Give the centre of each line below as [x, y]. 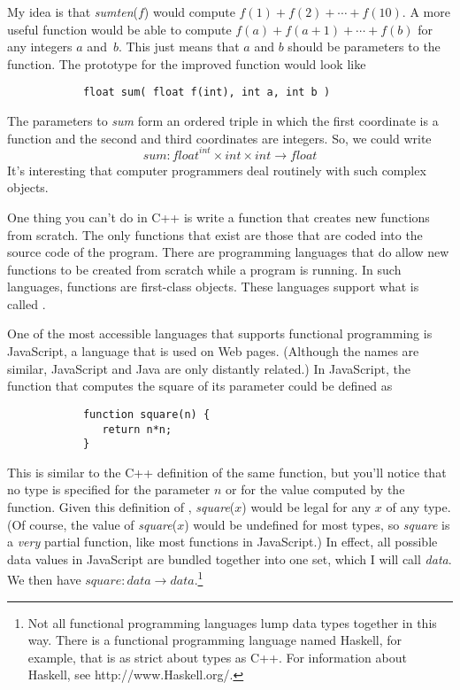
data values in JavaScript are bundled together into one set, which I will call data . [230, 558]
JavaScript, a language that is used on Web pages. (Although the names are [213, 351]
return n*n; [137, 429]
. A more [426, 12]
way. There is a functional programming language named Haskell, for [215, 640]
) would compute [189, 12]
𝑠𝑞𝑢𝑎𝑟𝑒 [103, 581]
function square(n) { [146, 414]
